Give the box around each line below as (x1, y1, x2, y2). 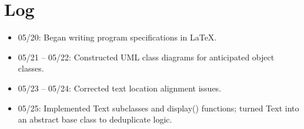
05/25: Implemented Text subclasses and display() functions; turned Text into (18, 101, 299, 114)
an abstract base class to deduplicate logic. (18, 113, 172, 125)
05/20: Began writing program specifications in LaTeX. (18, 31, 217, 43)
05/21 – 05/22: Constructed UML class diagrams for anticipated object (18, 50, 275, 63)
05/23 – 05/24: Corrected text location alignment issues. (18, 82, 222, 94)
